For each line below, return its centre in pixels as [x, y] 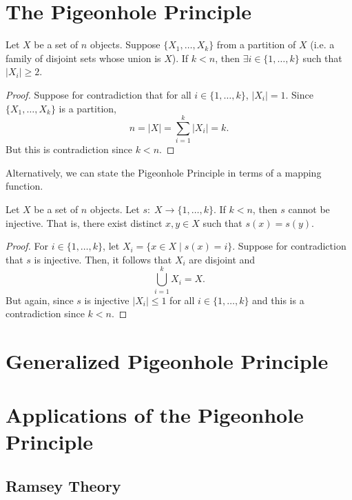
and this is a [278, 300]
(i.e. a [322, 44]
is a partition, [87, 108]
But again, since [40, 300]
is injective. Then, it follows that [103, 259]
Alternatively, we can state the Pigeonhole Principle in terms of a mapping [164, 172]
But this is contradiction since [69, 149]
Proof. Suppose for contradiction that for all [99, 94]
